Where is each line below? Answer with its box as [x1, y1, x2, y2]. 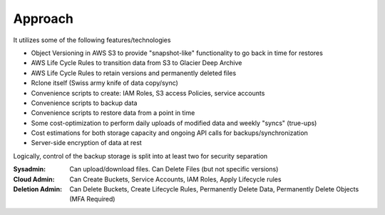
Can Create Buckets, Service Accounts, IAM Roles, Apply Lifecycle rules [69, 175, 282, 184]
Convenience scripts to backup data [31, 99, 138, 107]
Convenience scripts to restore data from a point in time [31, 109, 195, 117]
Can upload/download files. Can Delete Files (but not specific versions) [69, 165, 279, 174]
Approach [13, 11, 74, 26]
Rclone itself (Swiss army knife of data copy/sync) [31, 79, 178, 87]
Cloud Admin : [13, 175, 55, 184]
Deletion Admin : [13, 185, 63, 194]
